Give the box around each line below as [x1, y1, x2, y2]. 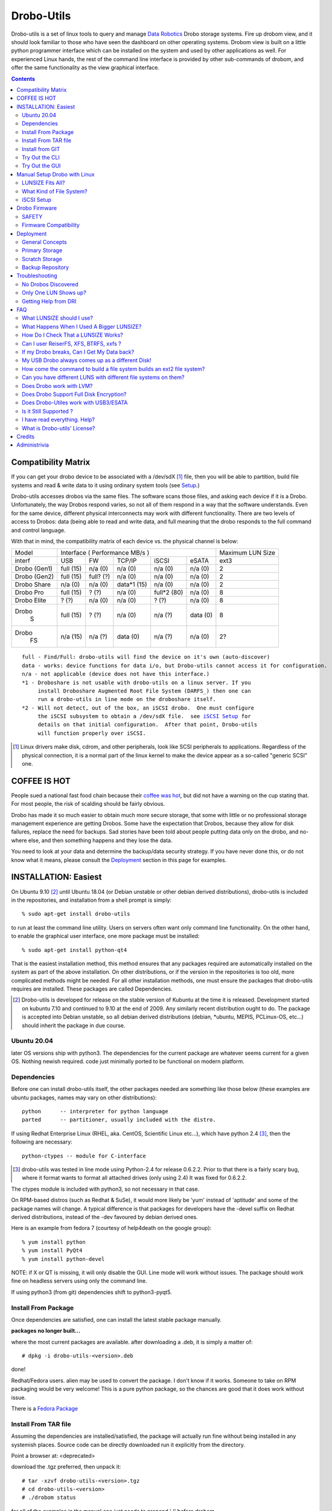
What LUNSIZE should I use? [22, 314, 94, 322]
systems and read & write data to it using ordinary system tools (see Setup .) [11, 481, 200, 489]
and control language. [11, 526, 66, 534]
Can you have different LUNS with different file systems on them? [22, 374, 185, 381]
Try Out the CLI [22, 154, 60, 161]
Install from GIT [22, 145, 60, 152]
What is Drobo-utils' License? [22, 424, 95, 432]
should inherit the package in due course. [22, 1021, 126, 1029]
